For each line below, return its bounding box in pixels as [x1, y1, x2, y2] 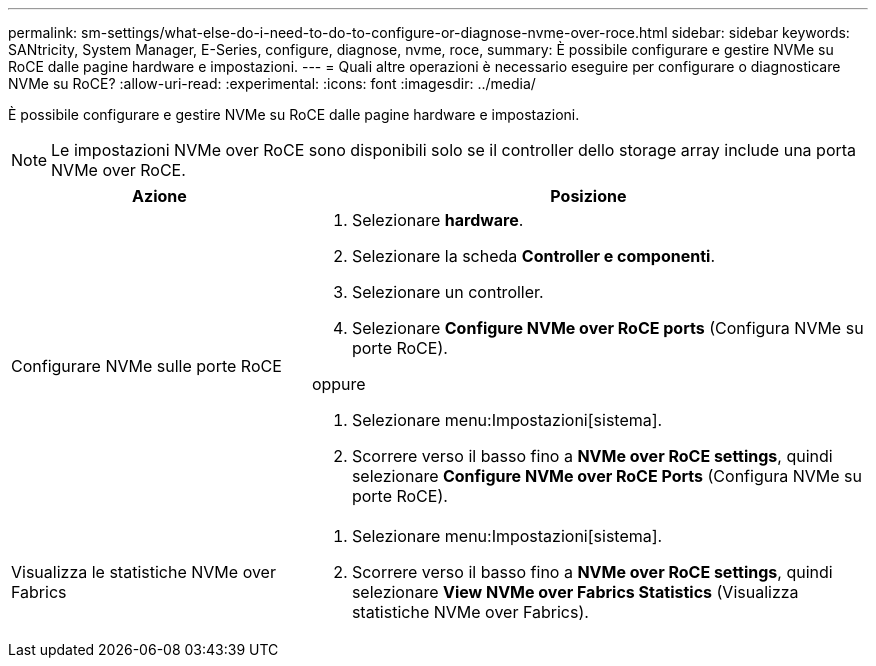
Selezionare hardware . [351, 210, 524, 230]
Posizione [550, 186, 627, 206]
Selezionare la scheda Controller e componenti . [351, 246, 716, 266]
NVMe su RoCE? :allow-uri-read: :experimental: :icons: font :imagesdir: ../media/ [8, 75, 536, 92]
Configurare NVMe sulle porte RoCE [11, 356, 282, 376]
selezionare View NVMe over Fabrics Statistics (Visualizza [351, 582, 799, 602]
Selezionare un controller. [351, 282, 544, 302]
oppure [311, 374, 366, 394]
